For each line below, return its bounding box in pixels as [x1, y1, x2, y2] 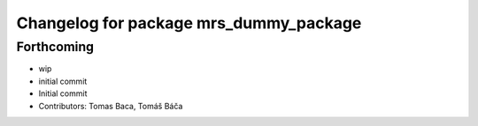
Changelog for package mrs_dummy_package [16, 13, 362, 33]
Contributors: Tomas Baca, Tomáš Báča [38, 100, 183, 111]
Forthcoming [16, 39, 95, 55]
